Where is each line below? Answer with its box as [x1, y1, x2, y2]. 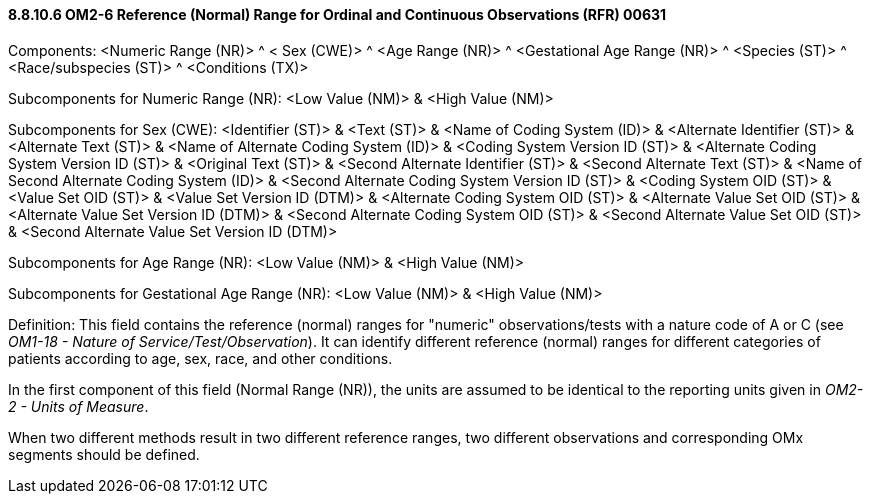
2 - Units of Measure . [8, 397, 149, 415]
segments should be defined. [8, 445, 200, 463]
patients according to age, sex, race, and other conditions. [8, 349, 393, 367]
